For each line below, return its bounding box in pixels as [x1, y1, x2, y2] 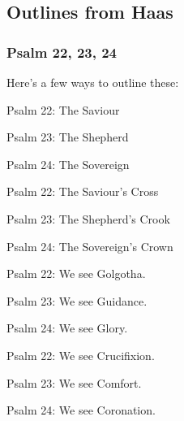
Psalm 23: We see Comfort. [6, 374, 142, 391]
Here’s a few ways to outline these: [6, 74, 179, 90]
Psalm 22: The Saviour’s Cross [6, 183, 159, 200]
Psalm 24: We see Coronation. [6, 401, 156, 419]
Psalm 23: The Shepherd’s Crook [6, 210, 170, 227]
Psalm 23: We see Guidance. [6, 292, 148, 309]
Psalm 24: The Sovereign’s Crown [6, 237, 173, 254]
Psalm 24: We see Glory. [6, 319, 128, 336]
